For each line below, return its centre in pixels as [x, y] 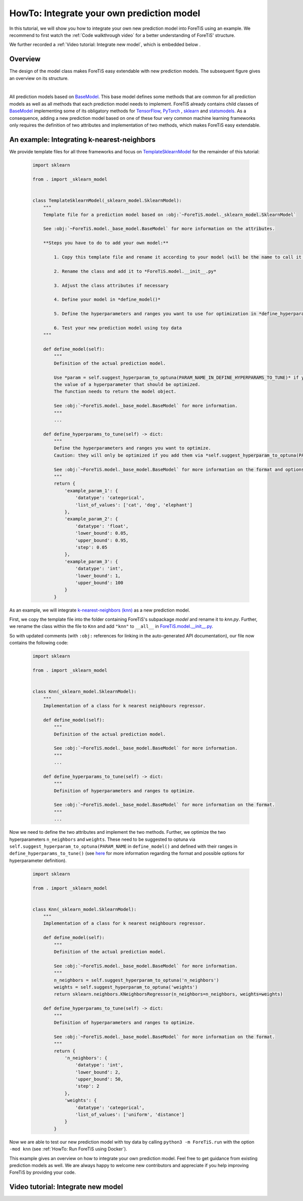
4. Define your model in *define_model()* [107, 299]
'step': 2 [87, 1086]
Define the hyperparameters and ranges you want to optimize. [133, 448]
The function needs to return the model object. [115, 392]
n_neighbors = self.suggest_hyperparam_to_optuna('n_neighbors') [136, 980]
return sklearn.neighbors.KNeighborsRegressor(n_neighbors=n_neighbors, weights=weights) [168, 994]
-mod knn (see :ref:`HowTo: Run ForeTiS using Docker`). [68, 1149]
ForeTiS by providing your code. [43, 1172]
